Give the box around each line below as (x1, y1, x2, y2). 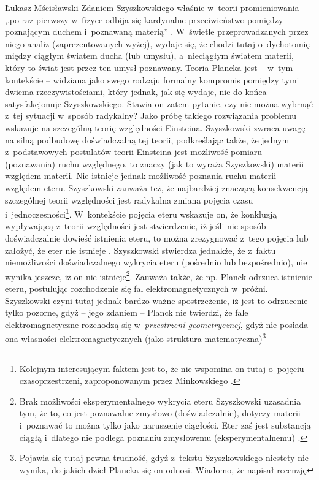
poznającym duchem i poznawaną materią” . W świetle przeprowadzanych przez (5, 25, 309, 38)
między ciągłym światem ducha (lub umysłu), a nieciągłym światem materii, (5, 49, 294, 62)
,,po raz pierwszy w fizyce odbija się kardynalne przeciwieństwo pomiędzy (5, 13, 283, 26)
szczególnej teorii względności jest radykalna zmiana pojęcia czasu (5, 193, 253, 206)
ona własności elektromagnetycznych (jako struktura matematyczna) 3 (5, 330, 266, 345)
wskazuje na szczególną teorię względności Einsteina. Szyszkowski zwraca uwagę (5, 121, 306, 134)
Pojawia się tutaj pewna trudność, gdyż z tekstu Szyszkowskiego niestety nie (19, 451, 309, 464)
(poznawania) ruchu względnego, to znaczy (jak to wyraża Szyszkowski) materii (5, 157, 304, 170)
